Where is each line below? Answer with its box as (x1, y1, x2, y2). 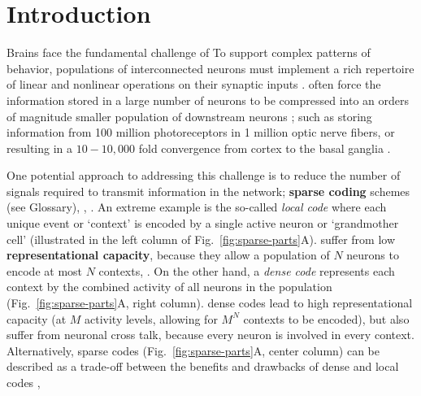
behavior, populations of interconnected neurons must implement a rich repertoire (7, 59, 414, 76)
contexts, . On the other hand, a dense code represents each (98, 262, 395, 279)
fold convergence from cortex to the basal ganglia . (138, 139, 391, 156)
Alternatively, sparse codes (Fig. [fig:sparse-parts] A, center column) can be (7, 342, 380, 359)
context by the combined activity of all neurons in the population (7, 278, 332, 295)
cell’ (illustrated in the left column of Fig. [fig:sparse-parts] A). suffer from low (7, 230, 395, 247)
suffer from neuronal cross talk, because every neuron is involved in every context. (7, 326, 414, 343)
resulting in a (7, 139, 73, 156)
